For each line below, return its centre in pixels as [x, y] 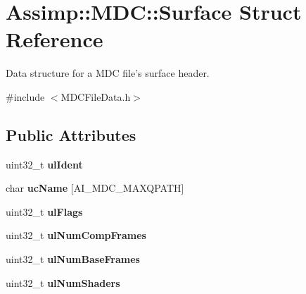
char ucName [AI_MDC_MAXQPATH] [95, 188]
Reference [55, 39]
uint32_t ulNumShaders [63, 282]
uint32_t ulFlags [44, 211]
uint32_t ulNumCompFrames [76, 235]
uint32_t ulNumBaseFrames [73, 259]
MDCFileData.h [96, 96]
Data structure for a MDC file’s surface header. [108, 73]
